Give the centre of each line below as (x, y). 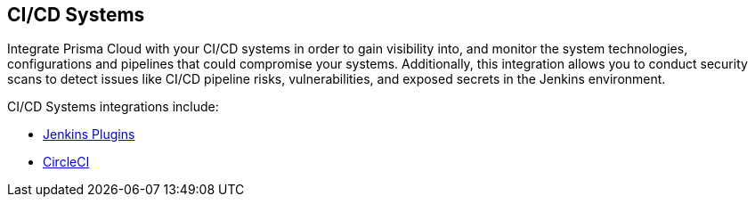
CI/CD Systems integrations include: (113, 107)
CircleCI (66, 162)
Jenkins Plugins (89, 135)
